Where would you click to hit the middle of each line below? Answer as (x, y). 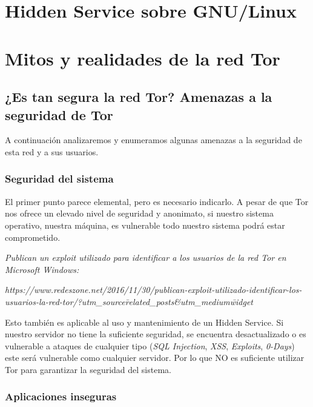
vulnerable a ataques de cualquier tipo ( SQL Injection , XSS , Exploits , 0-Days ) (150, 345)
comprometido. (33, 237)
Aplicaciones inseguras (61, 396)
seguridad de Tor (59, 114)
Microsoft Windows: (42, 269)
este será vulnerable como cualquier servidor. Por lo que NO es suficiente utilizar (155, 358)
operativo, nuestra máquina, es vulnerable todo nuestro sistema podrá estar (145, 225)
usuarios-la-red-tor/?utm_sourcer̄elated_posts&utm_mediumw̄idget (129, 301)
